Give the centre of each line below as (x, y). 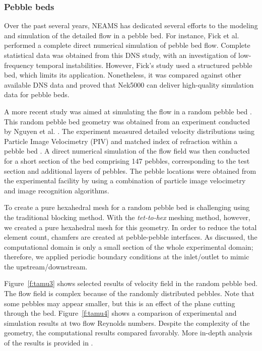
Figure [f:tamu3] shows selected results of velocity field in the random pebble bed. (131, 283)
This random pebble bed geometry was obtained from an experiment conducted (127, 121)
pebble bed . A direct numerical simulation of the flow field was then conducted (127, 151)
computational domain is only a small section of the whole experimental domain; (129, 247)
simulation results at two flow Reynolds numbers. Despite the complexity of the (127, 323)
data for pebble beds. (37, 94)
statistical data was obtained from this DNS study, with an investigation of (120, 55)
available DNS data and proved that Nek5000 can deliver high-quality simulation (129, 84)
